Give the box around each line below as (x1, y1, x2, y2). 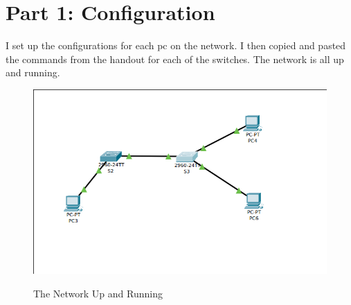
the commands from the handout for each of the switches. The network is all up (6, 51, 344, 66)
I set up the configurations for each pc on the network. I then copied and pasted (6, 38, 346, 53)
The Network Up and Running (33, 286, 163, 300)
